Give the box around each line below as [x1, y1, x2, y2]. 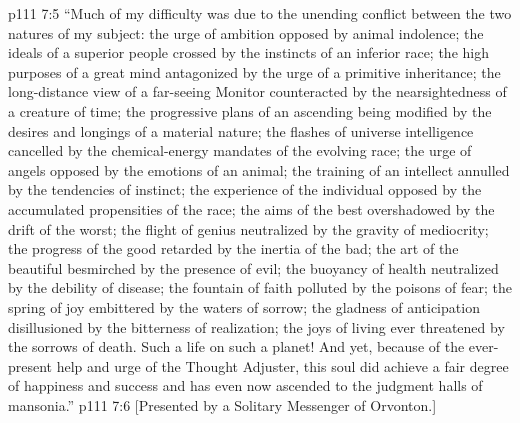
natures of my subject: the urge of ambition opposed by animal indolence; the [8, 22, 484, 43]
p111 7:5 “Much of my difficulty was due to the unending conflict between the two [8, 3, 512, 23]
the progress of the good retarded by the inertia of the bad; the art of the [8, 238, 459, 259]
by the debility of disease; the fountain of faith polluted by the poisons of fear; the [8, 277, 513, 298]
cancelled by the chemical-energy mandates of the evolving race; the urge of [8, 140, 472, 161]
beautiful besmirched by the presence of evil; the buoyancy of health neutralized [8, 257, 499, 278]
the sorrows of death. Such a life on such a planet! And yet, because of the [8, 336, 465, 357]
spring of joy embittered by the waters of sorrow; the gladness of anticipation [8, 296, 480, 317]
